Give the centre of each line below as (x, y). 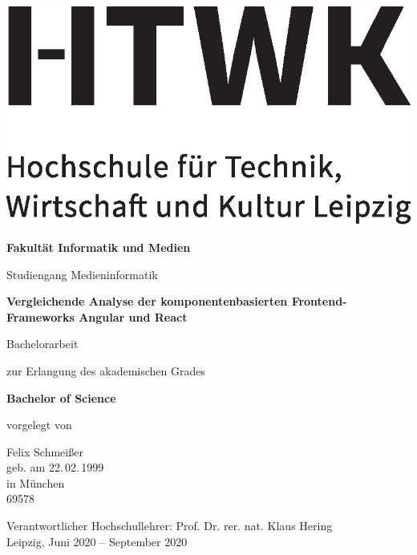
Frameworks (40, 316)
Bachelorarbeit (43, 344)
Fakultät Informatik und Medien (99, 247)
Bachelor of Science (61, 397)
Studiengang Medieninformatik (82, 274)
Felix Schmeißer (45, 451)
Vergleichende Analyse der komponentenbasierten (147, 301)
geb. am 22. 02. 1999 (55, 467)
